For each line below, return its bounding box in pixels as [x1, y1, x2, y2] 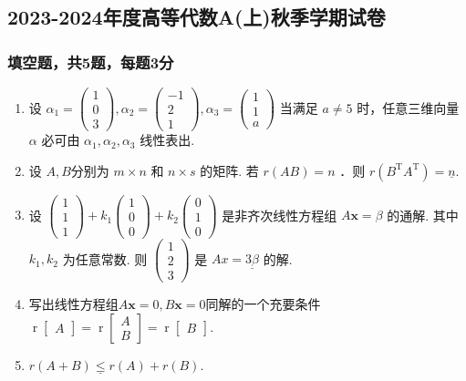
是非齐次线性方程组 [222, 205, 337, 224]
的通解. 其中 [387, 205, 459, 224]
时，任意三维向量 [357, 98, 460, 117]
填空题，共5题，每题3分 [7, 50, 174, 73]
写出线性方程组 [28, 294, 119, 314]
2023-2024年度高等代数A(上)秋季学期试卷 [7, 3, 386, 31]
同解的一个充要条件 [205, 294, 321, 314]
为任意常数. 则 [62, 249, 148, 268]
